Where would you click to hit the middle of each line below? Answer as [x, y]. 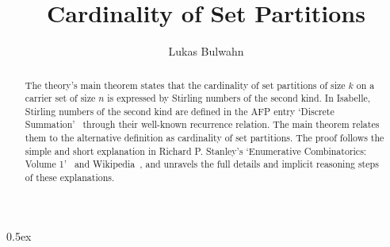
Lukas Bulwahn [206, 51]
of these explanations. [70, 178]
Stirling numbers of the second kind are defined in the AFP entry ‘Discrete [180, 111]
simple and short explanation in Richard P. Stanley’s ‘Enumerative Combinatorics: [196, 151]
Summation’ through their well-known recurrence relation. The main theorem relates [202, 124]
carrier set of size [60, 98]
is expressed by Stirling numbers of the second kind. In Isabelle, [239, 98]
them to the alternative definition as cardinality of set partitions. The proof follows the [205, 138]
